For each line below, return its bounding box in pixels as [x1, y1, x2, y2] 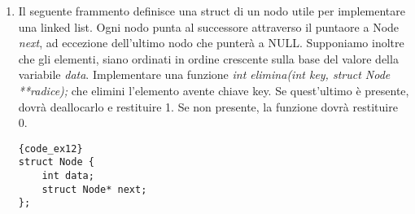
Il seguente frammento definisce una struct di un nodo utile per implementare [18, 2, 406, 19]
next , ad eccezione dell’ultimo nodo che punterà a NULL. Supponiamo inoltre [18, 34, 404, 51]
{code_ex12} [18, 142, 83, 155]
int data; [41, 170, 94, 182]
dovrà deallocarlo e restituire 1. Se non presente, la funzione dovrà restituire [18, 98, 398, 115]
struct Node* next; [41, 183, 147, 195]
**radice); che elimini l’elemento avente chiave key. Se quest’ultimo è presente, [18, 81, 409, 98]
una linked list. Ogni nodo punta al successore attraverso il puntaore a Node [18, 18, 400, 35]
